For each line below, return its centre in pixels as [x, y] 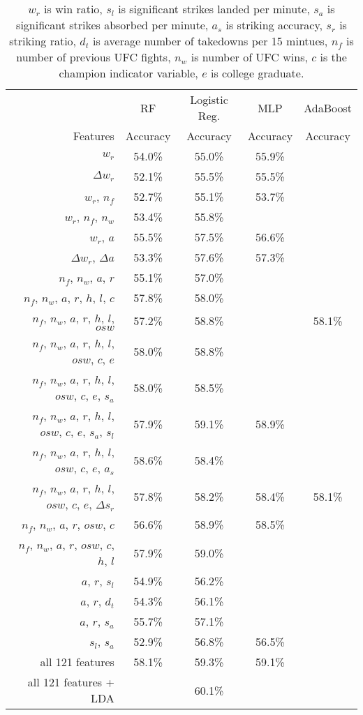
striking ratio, [43, 41]
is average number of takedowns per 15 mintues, [210, 41]
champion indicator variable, [128, 73]
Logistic [209, 99]
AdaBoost [328, 107]
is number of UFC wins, [249, 57]
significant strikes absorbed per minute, [112, 25]
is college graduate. [257, 73]
